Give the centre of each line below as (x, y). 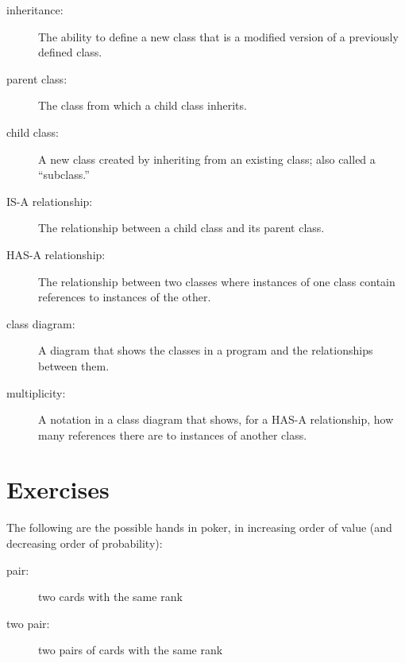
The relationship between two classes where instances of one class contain (217, 281)
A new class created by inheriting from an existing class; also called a (207, 159)
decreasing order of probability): (85, 543)
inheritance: (35, 10)
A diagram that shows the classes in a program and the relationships (206, 350)
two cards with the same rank (110, 597)
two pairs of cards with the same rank (131, 650)
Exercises (58, 489)
